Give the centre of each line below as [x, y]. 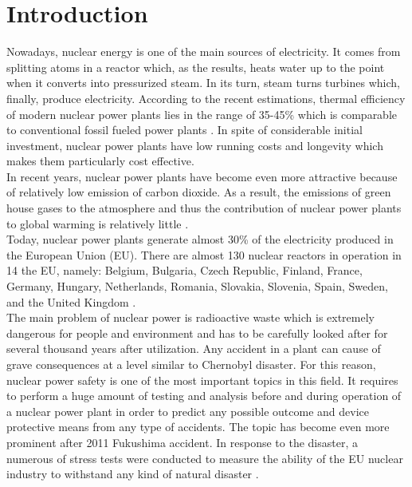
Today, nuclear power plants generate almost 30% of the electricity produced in [200, 239]
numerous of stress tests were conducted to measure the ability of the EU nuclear [205, 458]
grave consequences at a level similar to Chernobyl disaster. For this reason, [191, 364]
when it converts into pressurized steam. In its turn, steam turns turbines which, [203, 83]
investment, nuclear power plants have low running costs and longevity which [195, 145]
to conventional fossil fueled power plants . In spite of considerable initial [184, 130]
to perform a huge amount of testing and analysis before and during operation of [204, 396]
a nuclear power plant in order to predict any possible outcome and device [188, 411]
